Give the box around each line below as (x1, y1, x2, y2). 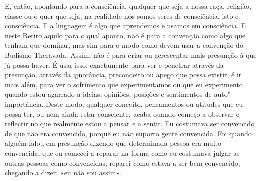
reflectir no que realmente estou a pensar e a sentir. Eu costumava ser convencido (5, 118, 255, 129)
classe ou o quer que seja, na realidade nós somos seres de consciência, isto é (5, 10, 239, 21)
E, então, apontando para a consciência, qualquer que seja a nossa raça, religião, (5, 1, 251, 11)
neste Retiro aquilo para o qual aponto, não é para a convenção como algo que (5, 30, 246, 40)
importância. (5, 98, 44, 109)
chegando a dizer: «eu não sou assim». (5, 167, 121, 178)
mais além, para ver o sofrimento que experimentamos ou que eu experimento (5, 79, 243, 89)
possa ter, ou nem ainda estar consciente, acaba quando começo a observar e (5, 108, 239, 119)
